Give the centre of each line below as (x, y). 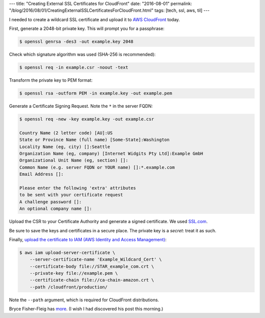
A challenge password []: (51, 202)
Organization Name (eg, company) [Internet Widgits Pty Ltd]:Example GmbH (111, 154)
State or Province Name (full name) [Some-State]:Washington (94, 140)
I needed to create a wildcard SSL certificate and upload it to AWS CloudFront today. (94, 19)
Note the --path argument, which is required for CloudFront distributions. (84, 300)
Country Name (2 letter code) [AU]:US (66, 133)
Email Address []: (41, 174)
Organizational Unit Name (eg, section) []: (74, 160)
